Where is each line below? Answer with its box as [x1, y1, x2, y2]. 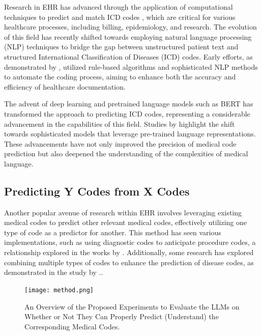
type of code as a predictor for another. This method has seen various [4, 227, 221, 237]
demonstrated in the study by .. [4, 267, 103, 277]
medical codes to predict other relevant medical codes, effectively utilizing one [4, 217, 247, 228]
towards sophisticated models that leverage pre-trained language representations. [4, 128, 256, 139]
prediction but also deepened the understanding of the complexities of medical [4, 148, 248, 159]
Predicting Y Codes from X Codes [4, 183, 190, 199]
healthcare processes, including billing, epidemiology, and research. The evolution [4, 21, 257, 32]
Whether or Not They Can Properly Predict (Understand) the [24, 311, 219, 322]
